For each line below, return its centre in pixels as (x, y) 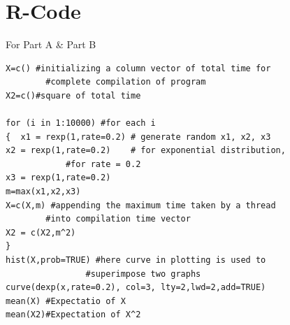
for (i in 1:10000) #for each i (81, 123)
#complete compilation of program (126, 82)
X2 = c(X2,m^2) (41, 232)
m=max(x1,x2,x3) (43, 192)
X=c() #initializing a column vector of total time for (138, 68)
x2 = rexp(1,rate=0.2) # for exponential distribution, (146, 151)
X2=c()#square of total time (73, 95)
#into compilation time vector (118, 219)
